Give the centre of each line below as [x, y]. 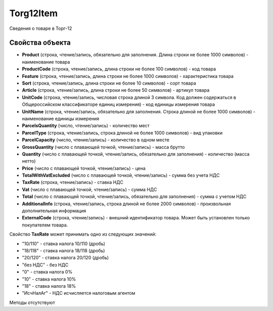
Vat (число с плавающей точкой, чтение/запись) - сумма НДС [89, 189]
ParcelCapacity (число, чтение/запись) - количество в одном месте [96, 140]
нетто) [29, 161]
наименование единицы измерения [61, 119]
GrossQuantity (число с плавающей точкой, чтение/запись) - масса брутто [103, 147]
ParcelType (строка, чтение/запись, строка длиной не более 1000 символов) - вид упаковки [122, 133]
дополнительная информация [54, 211]
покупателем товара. [45, 225]
